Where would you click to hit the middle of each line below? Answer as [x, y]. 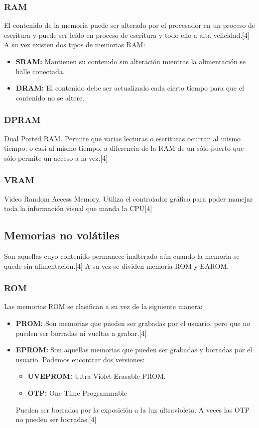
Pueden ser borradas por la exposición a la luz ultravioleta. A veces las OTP [133, 409]
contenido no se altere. [50, 97]
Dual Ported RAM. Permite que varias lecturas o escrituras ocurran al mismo [123, 138]
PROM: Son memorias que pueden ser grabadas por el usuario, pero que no [133, 323]
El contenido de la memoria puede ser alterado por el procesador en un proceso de [129, 25]
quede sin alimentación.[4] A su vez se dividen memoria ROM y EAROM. [117, 266]
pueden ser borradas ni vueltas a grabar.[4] [81, 333]
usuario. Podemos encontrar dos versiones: [80, 359]
